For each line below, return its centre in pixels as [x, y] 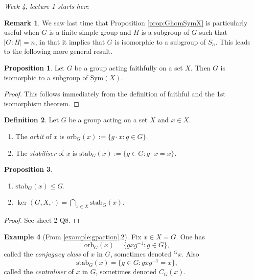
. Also [190, 254]
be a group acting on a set [108, 120]
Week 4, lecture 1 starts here [46, 6]
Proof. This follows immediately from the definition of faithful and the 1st [115, 94]
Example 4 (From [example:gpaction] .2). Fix [73, 236]
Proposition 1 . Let [35, 67]
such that [213, 32]
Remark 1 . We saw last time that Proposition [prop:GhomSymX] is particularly [126, 22]
